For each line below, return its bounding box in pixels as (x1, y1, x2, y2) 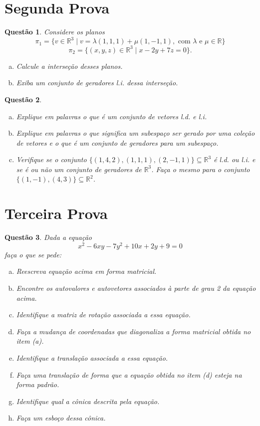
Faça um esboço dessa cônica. (16, 413, 106, 423)
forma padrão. (16, 379, 59, 390)
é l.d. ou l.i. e (214, 154, 256, 165)
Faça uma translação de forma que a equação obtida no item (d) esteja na (16, 369, 242, 380)
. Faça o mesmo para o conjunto (151, 164, 250, 174)
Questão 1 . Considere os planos (4, 26, 105, 37)
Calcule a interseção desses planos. (16, 60, 123, 71)
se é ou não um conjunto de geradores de (16, 164, 142, 174)
